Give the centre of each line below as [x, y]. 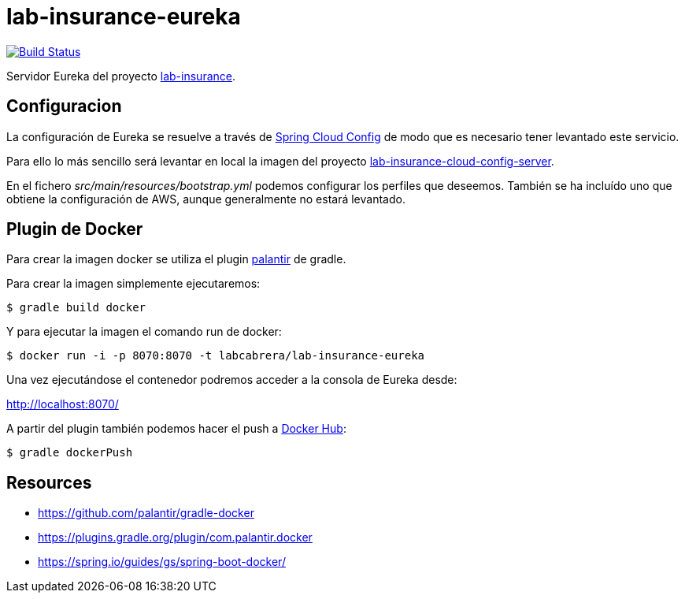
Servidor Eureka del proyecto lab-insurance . [121, 76]
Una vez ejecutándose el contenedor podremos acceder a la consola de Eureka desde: [232, 380]
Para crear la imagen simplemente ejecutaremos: [133, 284]
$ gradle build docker [76, 308]
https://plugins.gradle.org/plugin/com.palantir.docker [175, 538]
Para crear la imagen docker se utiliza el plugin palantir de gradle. [176, 259]
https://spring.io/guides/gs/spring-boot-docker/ [162, 562]
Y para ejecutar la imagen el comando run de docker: [144, 332]
